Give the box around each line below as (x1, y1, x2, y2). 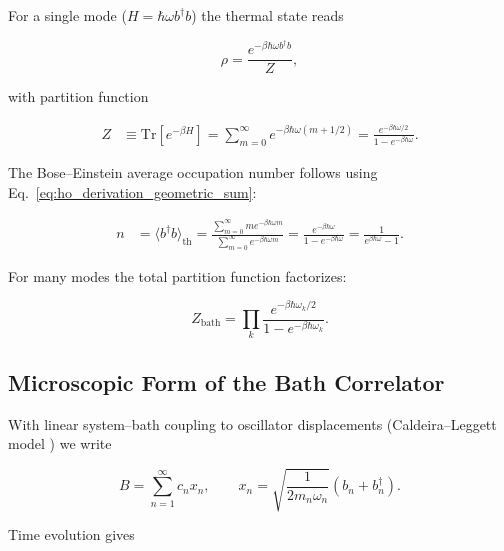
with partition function (8, 86, 149, 107)
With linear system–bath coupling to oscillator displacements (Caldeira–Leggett (8, 413, 497, 434)
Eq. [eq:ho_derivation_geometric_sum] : (8, 181, 257, 202)
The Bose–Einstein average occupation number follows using (8, 161, 378, 182)
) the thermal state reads (191, 5, 344, 25)
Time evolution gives (8, 524, 135, 545)
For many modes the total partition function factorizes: (8, 265, 347, 286)
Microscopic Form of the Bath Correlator (8, 366, 445, 397)
